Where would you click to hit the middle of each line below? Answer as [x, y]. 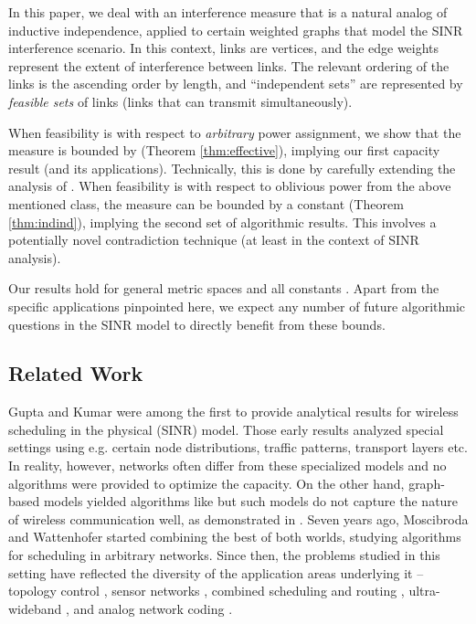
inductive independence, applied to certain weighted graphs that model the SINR [236, 30]
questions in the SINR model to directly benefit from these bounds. [197, 324]
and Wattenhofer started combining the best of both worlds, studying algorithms [235, 537]
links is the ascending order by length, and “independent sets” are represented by [236, 84]
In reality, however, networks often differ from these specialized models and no [227, 465]
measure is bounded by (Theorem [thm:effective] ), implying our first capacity [224, 150]
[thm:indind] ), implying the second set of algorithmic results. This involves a [222, 222]
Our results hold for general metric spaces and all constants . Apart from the [224, 288]
